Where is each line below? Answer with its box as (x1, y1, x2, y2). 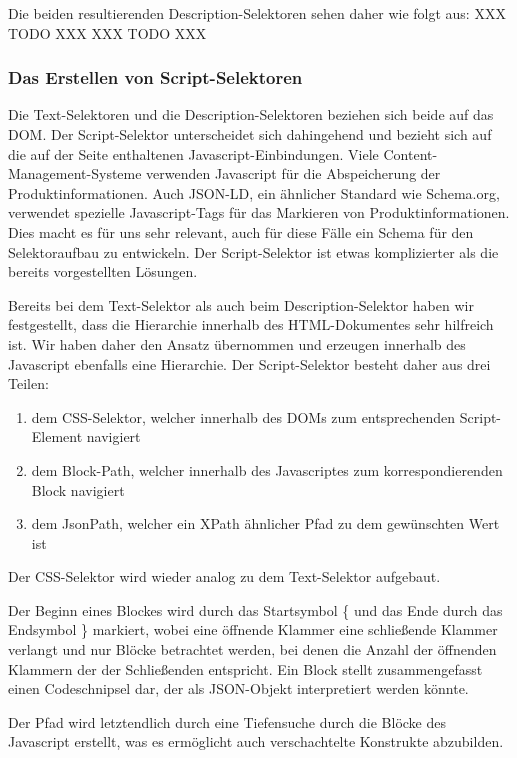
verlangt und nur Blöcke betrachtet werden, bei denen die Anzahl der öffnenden (8, 639, 497, 660)
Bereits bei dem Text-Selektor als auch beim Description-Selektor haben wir (8, 294, 474, 315)
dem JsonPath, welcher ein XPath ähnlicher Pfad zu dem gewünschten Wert (31, 513, 500, 534)
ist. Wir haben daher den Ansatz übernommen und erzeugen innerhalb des (8, 333, 466, 354)
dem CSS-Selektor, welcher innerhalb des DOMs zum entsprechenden (31, 406, 456, 427)
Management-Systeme (8, 163, 142, 184)
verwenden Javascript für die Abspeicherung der (146, 163, 441, 184)
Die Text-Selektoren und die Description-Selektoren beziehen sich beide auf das (8, 104, 494, 125)
